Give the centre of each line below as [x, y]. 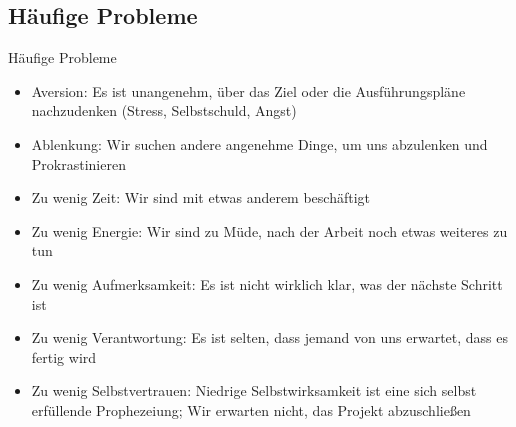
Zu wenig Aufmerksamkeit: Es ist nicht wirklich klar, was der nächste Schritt [267, 283]
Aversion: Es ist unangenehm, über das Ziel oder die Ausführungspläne [248, 90]
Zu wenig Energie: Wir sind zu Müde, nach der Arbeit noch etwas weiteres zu [269, 230]
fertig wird [64, 356]
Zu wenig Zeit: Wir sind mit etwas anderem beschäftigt [201, 197]
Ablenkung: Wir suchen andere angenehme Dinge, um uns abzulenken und [259, 143]
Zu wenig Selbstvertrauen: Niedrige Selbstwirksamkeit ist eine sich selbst [254, 390]
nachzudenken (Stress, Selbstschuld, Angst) [164, 110]
